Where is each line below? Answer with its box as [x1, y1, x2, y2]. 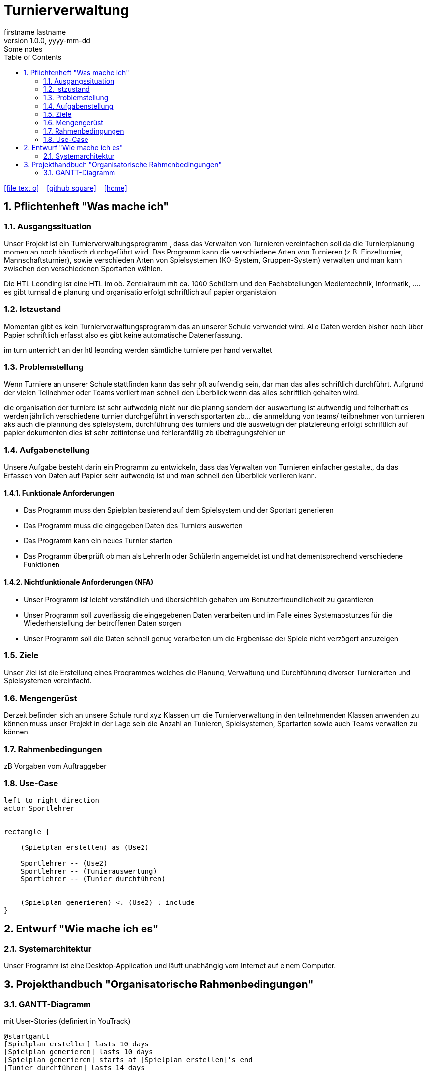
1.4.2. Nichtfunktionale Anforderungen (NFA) [4, 578, 154, 587]
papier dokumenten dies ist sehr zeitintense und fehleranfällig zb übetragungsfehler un [4, 428, 286, 437]
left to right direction [4, 796, 99, 804]
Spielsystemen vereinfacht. [4, 676, 92, 685]
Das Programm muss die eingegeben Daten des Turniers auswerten [24, 521, 243, 530]
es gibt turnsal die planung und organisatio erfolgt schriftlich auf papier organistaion [4, 287, 276, 296]
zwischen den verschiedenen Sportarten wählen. [4, 264, 163, 273]
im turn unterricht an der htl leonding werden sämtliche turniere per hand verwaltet [4, 345, 272, 354]
